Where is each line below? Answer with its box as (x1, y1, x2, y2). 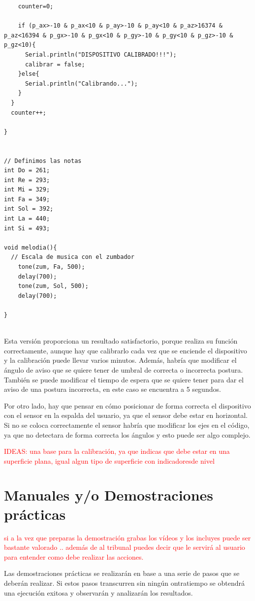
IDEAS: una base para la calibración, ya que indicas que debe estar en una (4, 446, 230, 456)
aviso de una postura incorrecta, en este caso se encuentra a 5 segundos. (4, 384, 221, 394)
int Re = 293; (4, 176, 50, 184)
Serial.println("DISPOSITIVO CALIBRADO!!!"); (25, 51, 177, 58)
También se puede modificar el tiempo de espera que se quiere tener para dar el (4, 374, 244, 384)
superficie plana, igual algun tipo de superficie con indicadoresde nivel (4, 455, 215, 466)
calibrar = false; (25, 61, 85, 68)
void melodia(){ (4, 244, 57, 251)
